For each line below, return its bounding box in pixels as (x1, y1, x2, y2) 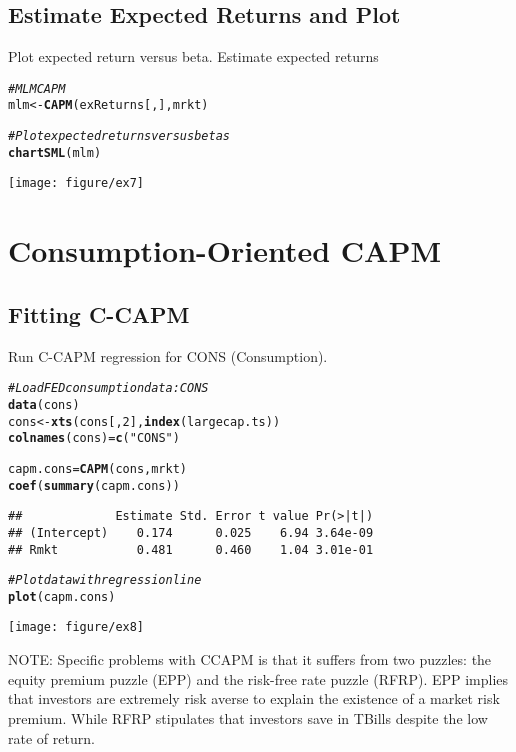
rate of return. (8, 727, 95, 748)
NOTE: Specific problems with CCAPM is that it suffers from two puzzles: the (8, 649, 492, 670)
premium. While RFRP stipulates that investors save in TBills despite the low (8, 707, 488, 728)
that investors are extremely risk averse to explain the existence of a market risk (8, 688, 500, 709)
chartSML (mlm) (8, 145, 102, 160)
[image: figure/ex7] (8, 176, 145, 191)
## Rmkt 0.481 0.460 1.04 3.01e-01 (8, 542, 374, 557)
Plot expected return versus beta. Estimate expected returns (8, 46, 379, 67)
